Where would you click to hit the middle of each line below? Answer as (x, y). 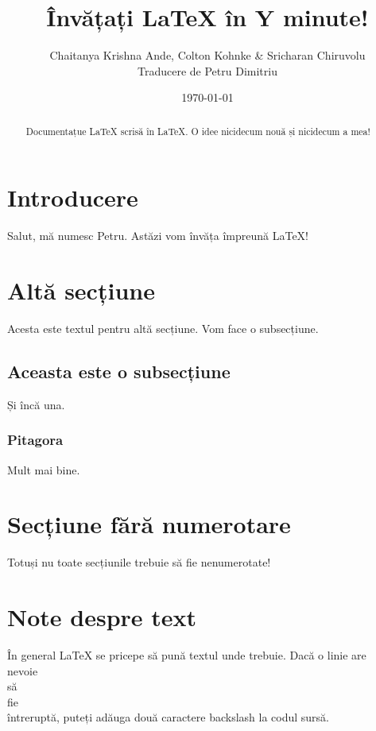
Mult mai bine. (44, 469)
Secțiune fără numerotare (149, 524)
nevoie (23, 670)
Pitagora (35, 440)
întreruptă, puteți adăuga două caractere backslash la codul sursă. (168, 717)
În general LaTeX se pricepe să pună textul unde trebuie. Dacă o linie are (187, 655)
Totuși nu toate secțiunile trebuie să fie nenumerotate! (139, 562)
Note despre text (102, 617)
